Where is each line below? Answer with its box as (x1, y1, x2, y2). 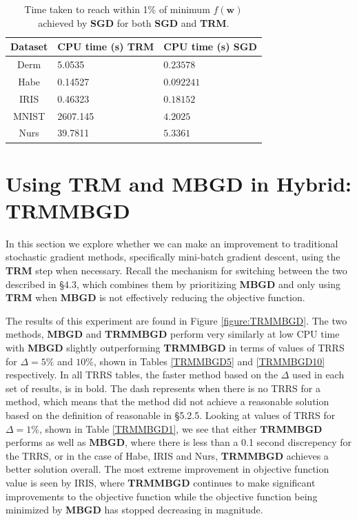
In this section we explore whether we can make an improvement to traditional (6, 236, 338, 250)
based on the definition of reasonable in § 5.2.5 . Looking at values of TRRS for (6, 407, 336, 422)
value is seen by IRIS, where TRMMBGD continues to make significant (6, 475, 316, 489)
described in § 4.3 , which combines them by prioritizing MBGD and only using (6, 276, 340, 291)
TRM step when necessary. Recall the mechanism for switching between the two (6, 263, 347, 277)
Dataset (10, 39, 48, 54)
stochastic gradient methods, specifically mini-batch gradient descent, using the (6, 249, 340, 264)
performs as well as (6, 435, 86, 449)
